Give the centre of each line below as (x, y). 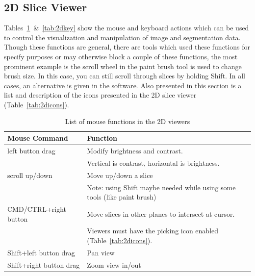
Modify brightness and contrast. (135, 150)
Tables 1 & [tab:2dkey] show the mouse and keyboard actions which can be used (127, 28)
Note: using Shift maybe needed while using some (161, 187)
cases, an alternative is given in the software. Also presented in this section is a (123, 85)
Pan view (101, 252)
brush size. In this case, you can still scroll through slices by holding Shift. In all (125, 76)
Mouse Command (38, 138)
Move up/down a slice (120, 175)
